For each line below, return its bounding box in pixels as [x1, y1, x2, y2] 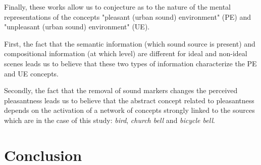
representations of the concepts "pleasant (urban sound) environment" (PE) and [4, 11, 251, 22]
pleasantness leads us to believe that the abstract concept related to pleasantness [4, 95, 254, 105]
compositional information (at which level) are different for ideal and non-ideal [4, 48, 247, 59]
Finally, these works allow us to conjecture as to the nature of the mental [4, 2, 231, 12]
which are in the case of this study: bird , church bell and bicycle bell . [4, 114, 215, 125]
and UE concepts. [4, 68, 59, 78]
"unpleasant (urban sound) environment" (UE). [4, 21, 150, 32]
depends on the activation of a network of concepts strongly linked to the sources [4, 105, 255, 115]
